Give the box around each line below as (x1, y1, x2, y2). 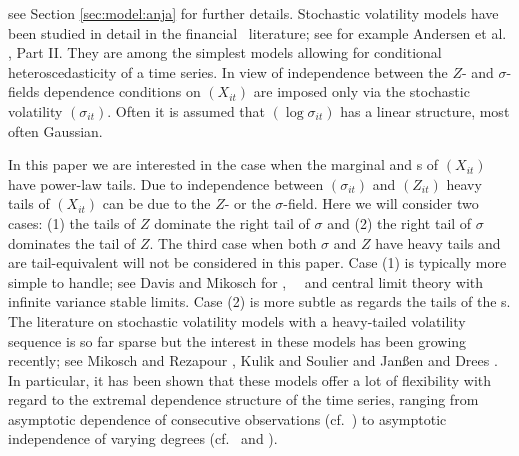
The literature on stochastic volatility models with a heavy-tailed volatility (8, 310, 466, 331)
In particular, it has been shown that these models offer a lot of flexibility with (8, 369, 492, 390)
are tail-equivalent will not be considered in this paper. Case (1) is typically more (8, 252, 507, 273)
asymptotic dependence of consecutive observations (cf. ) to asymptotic (8, 408, 447, 429)
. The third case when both (149, 232, 317, 253)
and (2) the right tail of (327, 212, 472, 233)
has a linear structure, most (340, 100, 510, 121)
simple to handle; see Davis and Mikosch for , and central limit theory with (8, 271, 484, 292)
